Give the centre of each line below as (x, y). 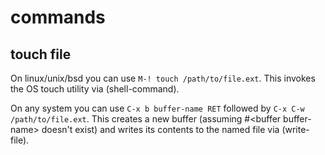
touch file (41, 54)
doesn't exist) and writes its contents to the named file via (160, 129)
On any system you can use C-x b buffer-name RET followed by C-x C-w (157, 108)
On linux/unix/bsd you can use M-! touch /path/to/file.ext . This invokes (163, 78)
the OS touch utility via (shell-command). (95, 89)
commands (58, 17)
